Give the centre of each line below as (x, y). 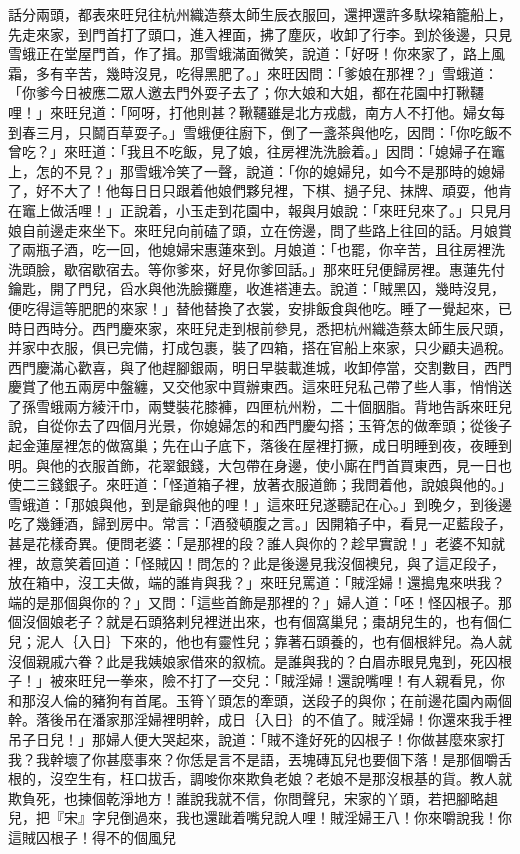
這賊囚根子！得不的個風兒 (92, 836)
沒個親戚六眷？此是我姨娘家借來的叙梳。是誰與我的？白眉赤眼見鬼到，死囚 (253, 660)
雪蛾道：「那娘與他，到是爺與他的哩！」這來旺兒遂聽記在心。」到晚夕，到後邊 (260, 503)
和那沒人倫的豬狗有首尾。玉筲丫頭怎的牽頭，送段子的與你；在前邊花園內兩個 (260, 699)
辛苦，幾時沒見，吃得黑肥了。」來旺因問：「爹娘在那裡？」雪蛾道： (280, 72)
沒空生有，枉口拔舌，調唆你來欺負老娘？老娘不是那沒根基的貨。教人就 (280, 778)
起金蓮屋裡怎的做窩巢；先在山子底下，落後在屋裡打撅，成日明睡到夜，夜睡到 (260, 445)
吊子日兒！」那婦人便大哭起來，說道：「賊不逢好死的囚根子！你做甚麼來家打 (256, 738)
